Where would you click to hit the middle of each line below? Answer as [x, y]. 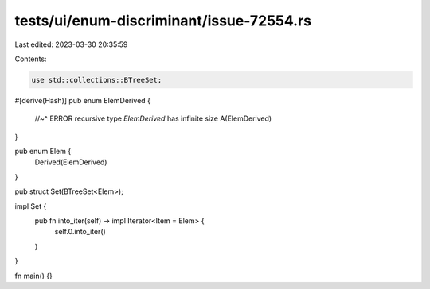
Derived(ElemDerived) [71, 162]
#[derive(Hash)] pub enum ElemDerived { [83, 100]
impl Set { [31, 206]
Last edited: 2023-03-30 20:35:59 [71, 44]
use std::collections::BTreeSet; [97, 80]
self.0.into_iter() [80, 232]
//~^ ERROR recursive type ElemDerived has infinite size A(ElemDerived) [153, 118]
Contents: [31, 59]
